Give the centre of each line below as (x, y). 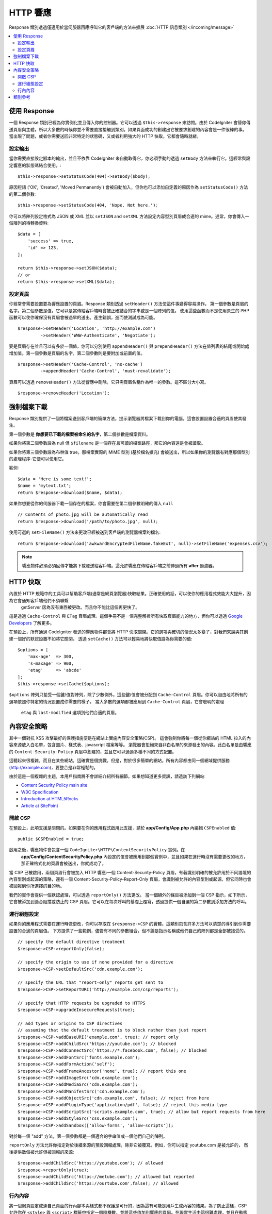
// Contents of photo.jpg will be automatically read (83, 514)
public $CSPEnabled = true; (51, 839)
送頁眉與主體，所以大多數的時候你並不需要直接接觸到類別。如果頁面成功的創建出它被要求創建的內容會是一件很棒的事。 (128, 129)
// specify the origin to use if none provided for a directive (96, 962)
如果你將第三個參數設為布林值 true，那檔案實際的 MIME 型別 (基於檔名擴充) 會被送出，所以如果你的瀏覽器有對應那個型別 (129, 452)
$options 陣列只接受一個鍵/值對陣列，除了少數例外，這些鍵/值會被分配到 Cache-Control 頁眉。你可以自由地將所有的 (128, 695)
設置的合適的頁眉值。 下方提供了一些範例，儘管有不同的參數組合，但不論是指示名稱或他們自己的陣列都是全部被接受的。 (128, 930)
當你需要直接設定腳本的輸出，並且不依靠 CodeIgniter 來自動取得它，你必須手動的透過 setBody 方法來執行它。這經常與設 (130, 158)
